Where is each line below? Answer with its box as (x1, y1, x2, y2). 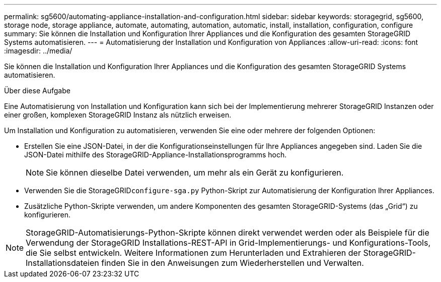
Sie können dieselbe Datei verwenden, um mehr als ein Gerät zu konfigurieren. (46, 167, 344, 178)
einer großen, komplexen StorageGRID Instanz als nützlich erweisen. (4, 110, 232, 119)
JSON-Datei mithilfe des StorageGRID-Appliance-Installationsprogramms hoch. (24, 150, 287, 159)
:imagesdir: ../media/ (4, 46, 72, 55)
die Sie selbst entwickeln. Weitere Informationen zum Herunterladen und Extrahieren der (26, 248, 361, 258)
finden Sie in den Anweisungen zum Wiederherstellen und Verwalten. (101, 258, 364, 268)
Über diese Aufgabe (4, 86, 70, 95)
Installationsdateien (26, 258, 99, 268)
